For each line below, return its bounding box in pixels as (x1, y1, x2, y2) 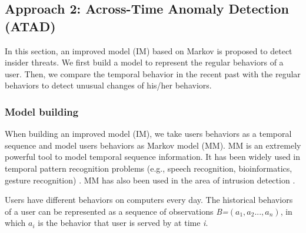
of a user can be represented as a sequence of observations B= (5, 205, 228, 217)
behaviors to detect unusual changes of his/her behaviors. (5, 79, 212, 91)
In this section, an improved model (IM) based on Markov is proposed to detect (5, 44, 292, 57)
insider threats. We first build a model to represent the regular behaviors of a (5, 56, 284, 68)
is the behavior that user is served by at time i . (38, 216, 208, 229)
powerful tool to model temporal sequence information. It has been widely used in (5, 150, 301, 163)
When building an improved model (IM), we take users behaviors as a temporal (5, 127, 292, 140)
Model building (5, 104, 79, 119)
